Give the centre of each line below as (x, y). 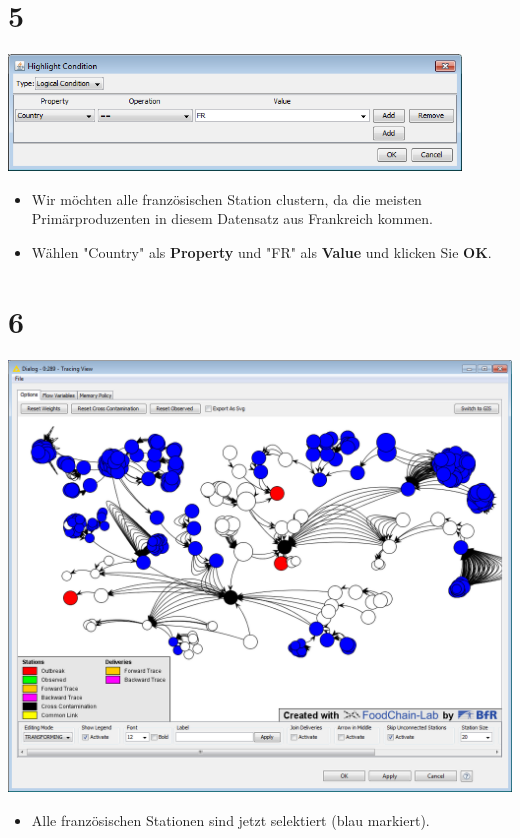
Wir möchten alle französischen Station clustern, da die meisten (226, 198)
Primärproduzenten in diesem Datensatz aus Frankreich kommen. (232, 218)
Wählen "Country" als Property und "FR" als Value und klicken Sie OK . (261, 252)
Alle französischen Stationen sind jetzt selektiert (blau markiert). (230, 819)
